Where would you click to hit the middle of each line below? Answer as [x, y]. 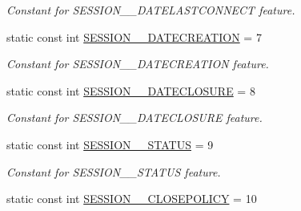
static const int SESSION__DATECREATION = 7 [134, 37]
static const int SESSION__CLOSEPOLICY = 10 [132, 199]
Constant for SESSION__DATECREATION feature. [138, 64]
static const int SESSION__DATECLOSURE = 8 [131, 90]
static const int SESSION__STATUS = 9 [110, 144]
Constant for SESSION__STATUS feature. [114, 171]
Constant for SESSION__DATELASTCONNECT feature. [151, 10]
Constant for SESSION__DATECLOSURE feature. [134, 118]
